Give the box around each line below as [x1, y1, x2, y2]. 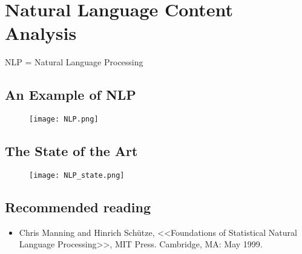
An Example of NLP [5, 85, 136, 104]
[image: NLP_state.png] [29, 171, 125, 180]
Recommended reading [5, 198, 151, 217]
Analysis [5, 21, 77, 45]
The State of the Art [5, 142, 138, 160]
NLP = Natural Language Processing [5, 56, 143, 68]
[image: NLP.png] [29, 115, 99, 124]
